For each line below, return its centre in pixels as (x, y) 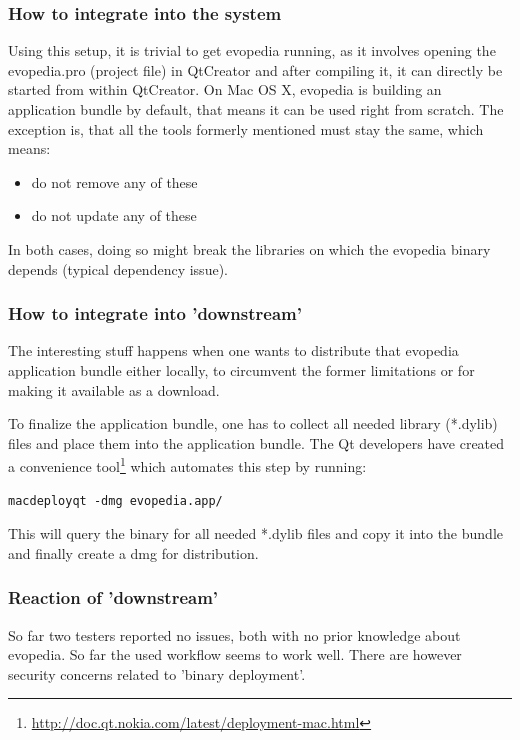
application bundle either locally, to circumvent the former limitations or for (241, 369)
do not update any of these (114, 215)
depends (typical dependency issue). (118, 268)
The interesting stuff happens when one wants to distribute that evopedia (233, 350)
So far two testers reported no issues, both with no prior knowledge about (234, 634)
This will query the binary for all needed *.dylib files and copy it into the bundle (255, 533)
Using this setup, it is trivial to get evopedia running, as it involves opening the (252, 50)
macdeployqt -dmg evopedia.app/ (115, 500)
